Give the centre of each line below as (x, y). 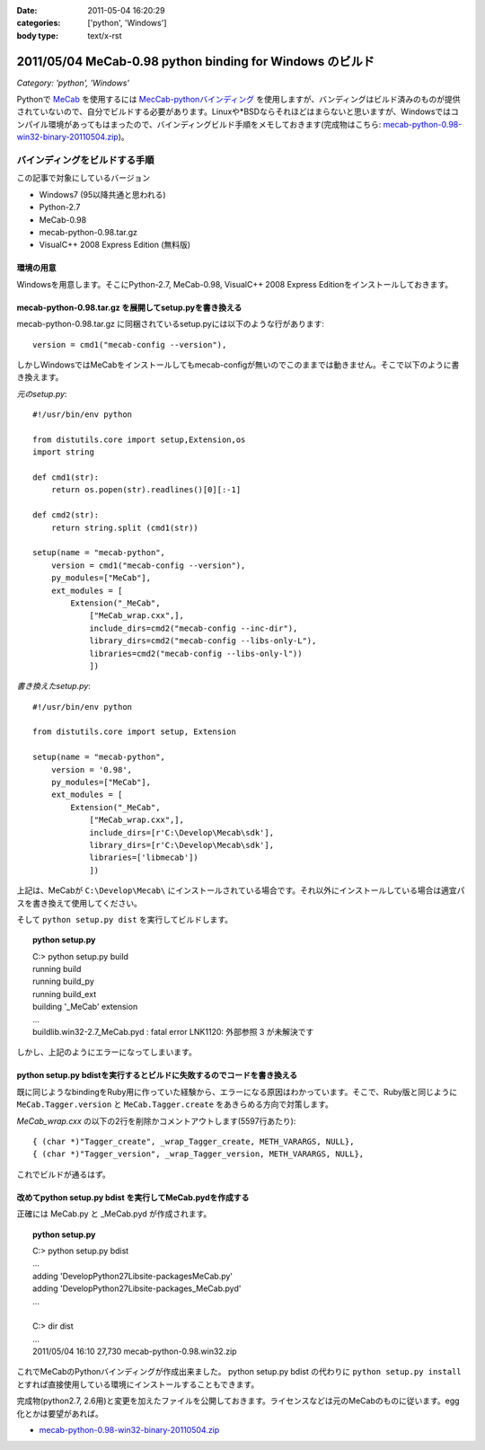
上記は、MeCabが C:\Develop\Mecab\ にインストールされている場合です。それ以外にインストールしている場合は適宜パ (241, 890)
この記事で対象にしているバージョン (84, 178)
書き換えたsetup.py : (54, 686)
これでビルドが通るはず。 (64, 1174)
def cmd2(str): (66, 515)
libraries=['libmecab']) (144, 858)
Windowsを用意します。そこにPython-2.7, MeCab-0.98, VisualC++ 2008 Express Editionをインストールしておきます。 (235, 284)
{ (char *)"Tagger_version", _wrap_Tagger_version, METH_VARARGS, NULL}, (198, 1154)
